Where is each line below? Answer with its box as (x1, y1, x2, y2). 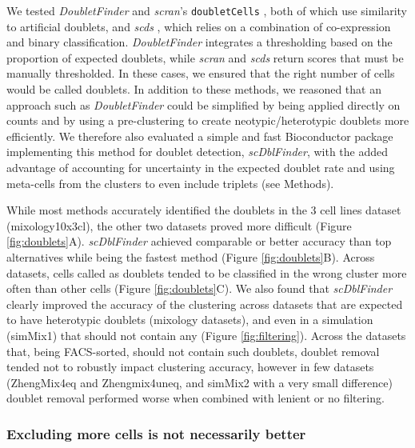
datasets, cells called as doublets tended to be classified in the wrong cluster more (6, 264, 407, 281)
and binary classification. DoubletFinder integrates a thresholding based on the (6, 34, 393, 50)
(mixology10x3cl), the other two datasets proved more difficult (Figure (6, 217, 352, 234)
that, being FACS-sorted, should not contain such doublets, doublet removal (6, 342, 380, 359)
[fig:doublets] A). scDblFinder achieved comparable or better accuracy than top (6, 233, 392, 250)
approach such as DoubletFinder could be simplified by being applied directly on (6, 96, 401, 113)
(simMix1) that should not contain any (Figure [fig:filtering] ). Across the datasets (6, 326, 406, 343)
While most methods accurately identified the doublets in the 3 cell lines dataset (6, 202, 401, 218)
